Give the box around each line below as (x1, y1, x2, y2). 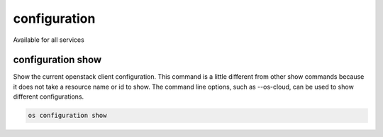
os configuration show (28, 111, 107, 120)
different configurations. (13, 92, 84, 101)
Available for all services (13, 35, 84, 44)
